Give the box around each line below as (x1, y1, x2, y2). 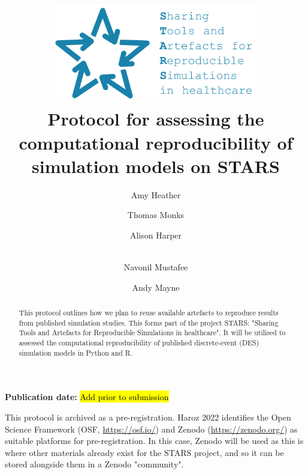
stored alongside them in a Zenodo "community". (5, 458, 184, 470)
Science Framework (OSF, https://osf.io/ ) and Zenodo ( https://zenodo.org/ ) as (5, 422, 298, 435)
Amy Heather (131, 188, 181, 201)
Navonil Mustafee (123, 261, 188, 273)
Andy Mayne (132, 281, 180, 293)
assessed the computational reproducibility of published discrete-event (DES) (19, 338, 259, 348)
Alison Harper (129, 228, 182, 241)
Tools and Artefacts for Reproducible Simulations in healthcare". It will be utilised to (19, 327, 286, 338)
